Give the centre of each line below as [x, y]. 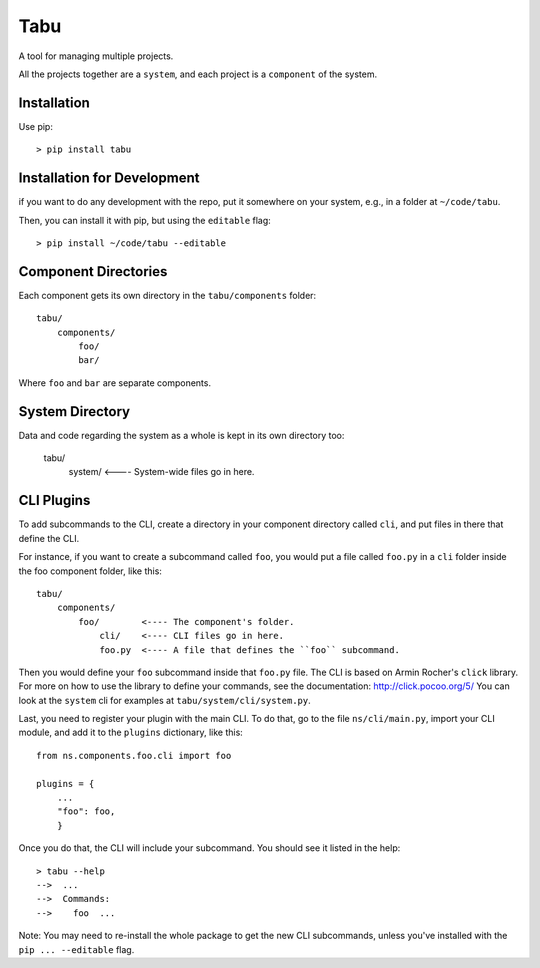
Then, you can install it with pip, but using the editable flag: [145, 220]
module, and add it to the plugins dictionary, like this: [131, 732]
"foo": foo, [86, 811]
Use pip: [36, 126]
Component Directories [93, 271]
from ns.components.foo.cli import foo [134, 755]
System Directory [74, 411]
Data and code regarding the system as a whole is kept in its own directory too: [181, 435]
